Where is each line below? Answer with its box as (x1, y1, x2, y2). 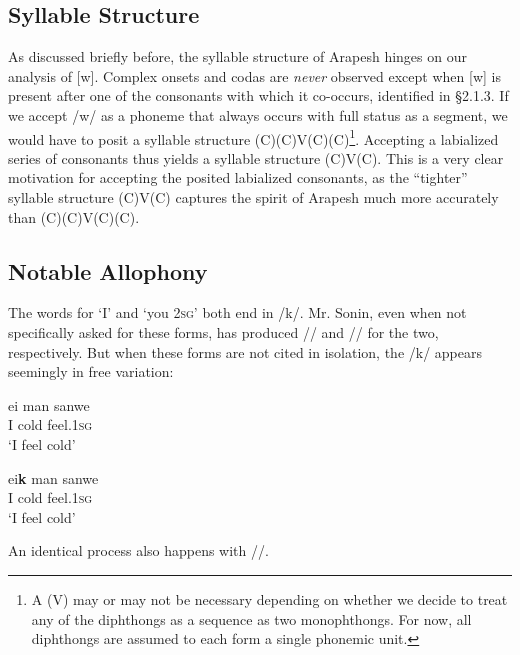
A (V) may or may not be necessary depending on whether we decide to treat (31, 588, 508, 609)
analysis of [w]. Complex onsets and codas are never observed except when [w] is (8, 65, 501, 86)
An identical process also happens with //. (8, 540, 269, 561)
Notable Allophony (8, 255, 208, 286)
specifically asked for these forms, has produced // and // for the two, (8, 322, 439, 342)
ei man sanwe (8, 394, 90, 415)
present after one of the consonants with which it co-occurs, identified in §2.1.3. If (8, 85, 509, 106)
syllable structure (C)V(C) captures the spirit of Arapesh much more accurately (8, 187, 499, 208)
